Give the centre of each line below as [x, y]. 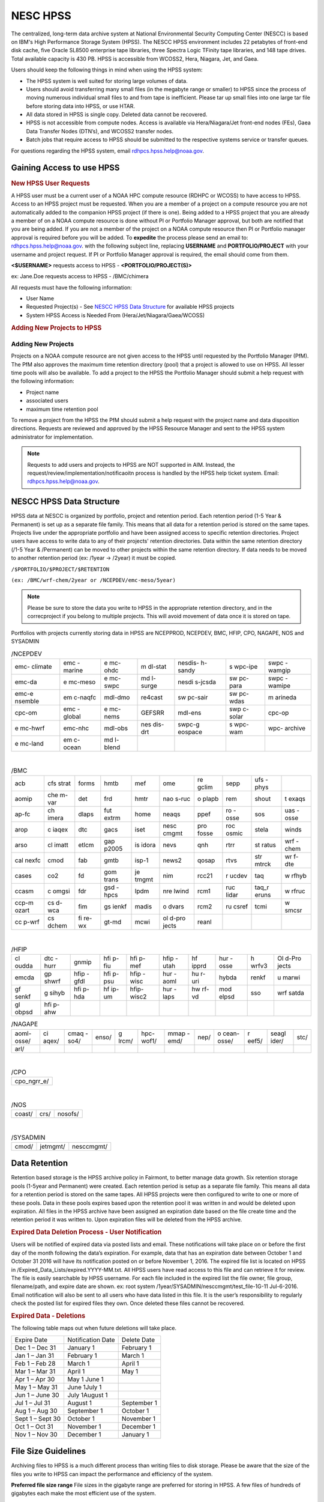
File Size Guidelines [49, 1451]
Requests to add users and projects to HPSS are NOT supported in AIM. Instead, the [131, 464]
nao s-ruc [177, 799]
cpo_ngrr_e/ [32, 1081]
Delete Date [138, 1340]
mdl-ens [190, 713]
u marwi [288, 978]
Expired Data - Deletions [48, 1316]
